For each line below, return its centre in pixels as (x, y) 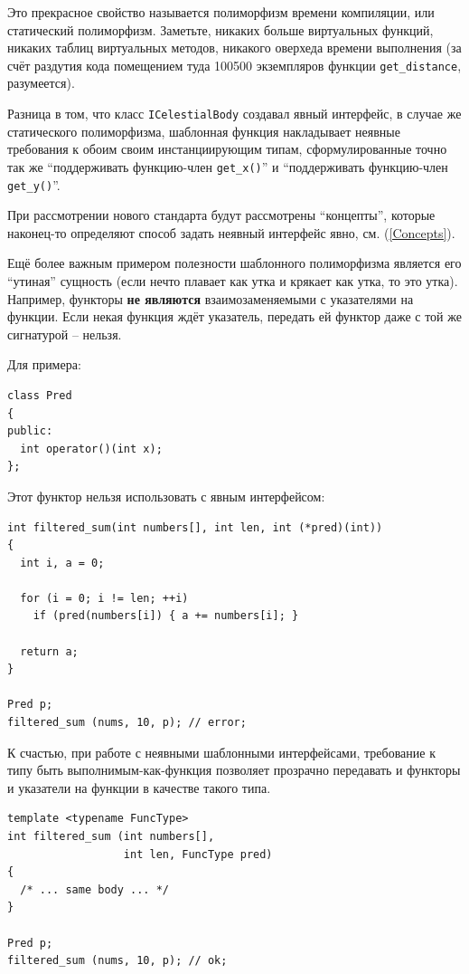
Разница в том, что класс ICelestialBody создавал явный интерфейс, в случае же (234, 114)
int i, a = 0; (62, 563)
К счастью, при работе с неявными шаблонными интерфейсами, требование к (221, 752)
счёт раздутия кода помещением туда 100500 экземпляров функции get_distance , (234, 65)
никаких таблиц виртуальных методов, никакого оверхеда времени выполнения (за (234, 48)
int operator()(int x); (91, 449)
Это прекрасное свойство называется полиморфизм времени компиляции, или (221, 12)
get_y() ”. (34, 184)
